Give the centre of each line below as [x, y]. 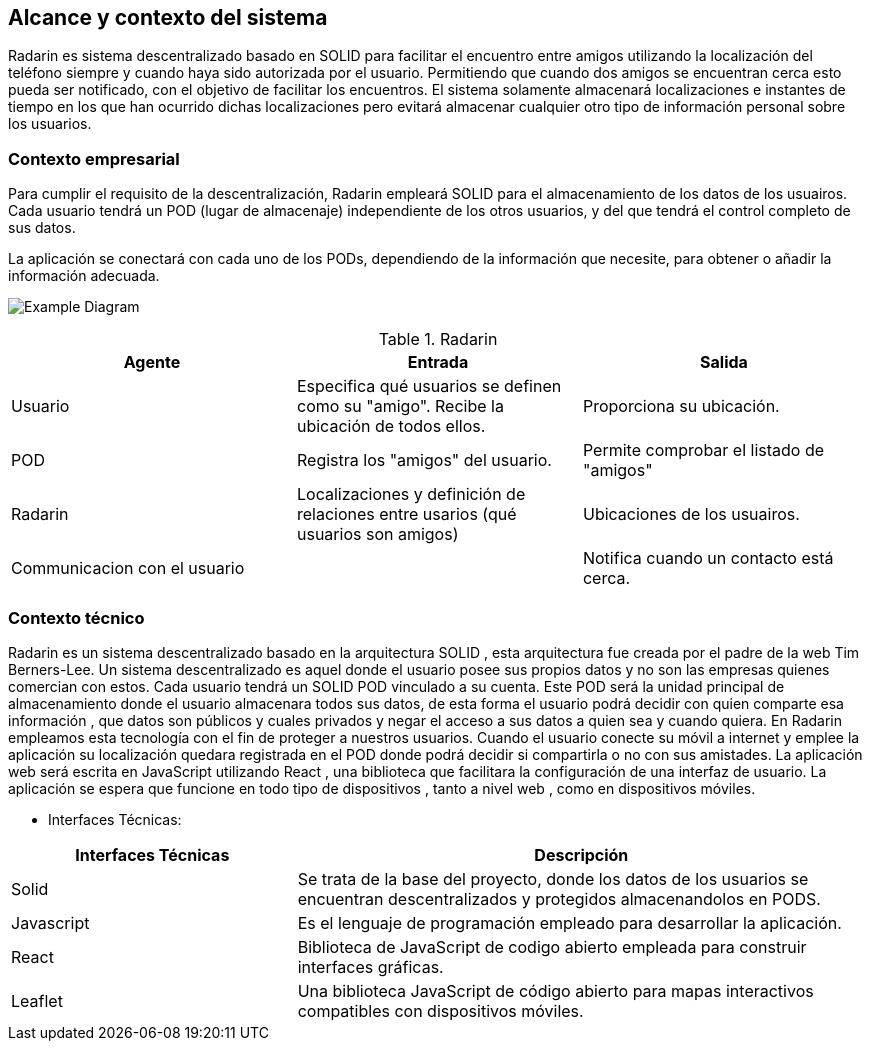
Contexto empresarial [94, 158]
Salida [724, 362]
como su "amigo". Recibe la [400, 406]
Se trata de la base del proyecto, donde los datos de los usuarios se [553, 878]
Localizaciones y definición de [411, 494]
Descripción [581, 854]
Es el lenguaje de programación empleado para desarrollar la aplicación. [569, 922]
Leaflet [37, 1000]
